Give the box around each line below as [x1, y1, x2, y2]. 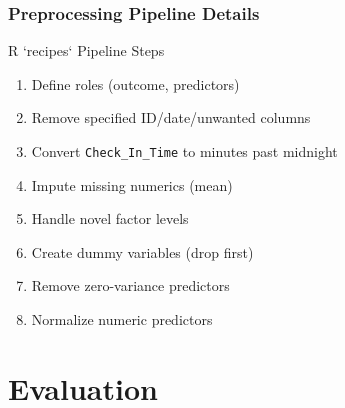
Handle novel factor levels [31, 208, 189, 229]
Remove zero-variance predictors [31, 275, 230, 296]
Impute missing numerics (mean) [31, 174, 233, 195]
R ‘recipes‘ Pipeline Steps [8, 40, 165, 61]
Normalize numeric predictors [31, 309, 213, 330]
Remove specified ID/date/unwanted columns [31, 107, 311, 128]
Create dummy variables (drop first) [31, 241, 254, 262]
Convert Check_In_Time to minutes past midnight [31, 141, 338, 161]
